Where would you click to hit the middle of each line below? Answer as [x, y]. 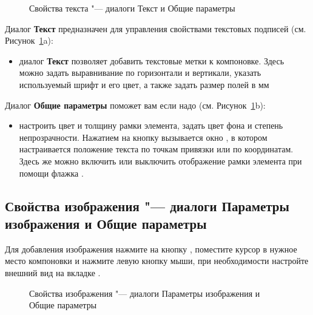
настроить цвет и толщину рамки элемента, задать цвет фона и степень [151, 125]
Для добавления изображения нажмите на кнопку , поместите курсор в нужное [151, 249]
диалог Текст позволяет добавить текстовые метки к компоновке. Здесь [152, 60]
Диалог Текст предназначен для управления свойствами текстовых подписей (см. [156, 28]
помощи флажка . [51, 173]
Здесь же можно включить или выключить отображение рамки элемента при [160, 161]
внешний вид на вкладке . [53, 272]
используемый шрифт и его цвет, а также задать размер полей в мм [144, 84]
